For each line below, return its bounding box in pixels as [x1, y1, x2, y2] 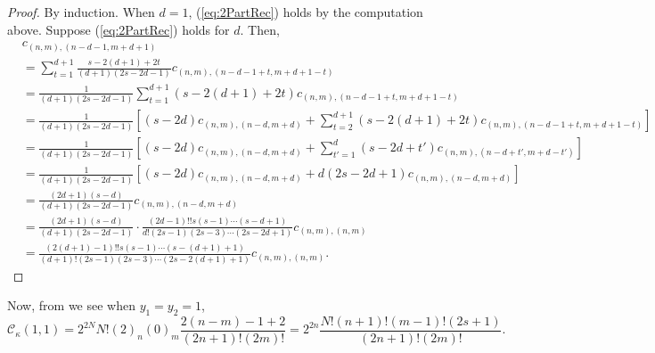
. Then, [240, 20, 280, 38]
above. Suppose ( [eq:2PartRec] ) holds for [7, 20, 230, 38]
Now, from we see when [7, 296, 135, 315]
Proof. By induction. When [7, 3, 155, 21]
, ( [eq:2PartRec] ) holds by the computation [188, 3, 423, 21]
